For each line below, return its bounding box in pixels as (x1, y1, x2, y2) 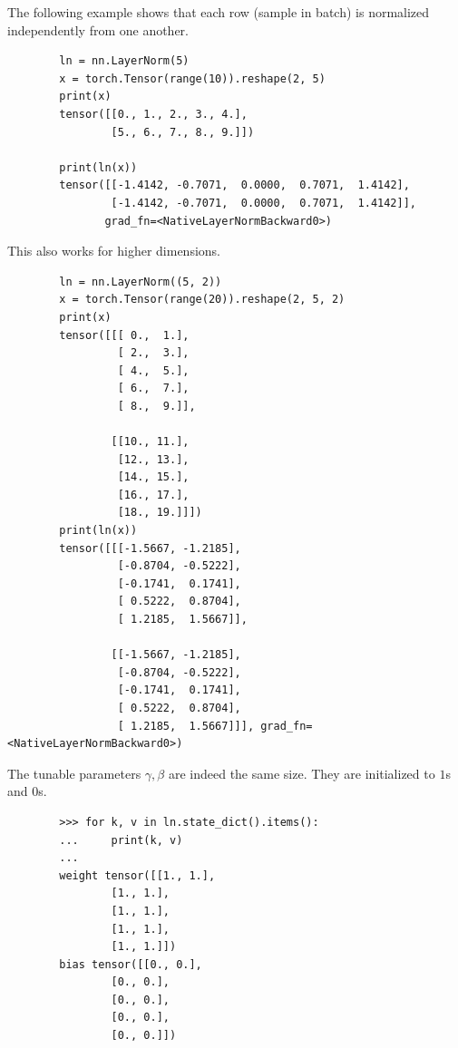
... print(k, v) (59, 833, 183, 847)
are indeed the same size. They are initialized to (168, 763, 435, 782)
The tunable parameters (7, 763, 141, 782)
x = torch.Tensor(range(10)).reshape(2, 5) (59, 72, 326, 85)
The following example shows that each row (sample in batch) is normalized (7, 3, 430, 21)
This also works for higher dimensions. (7, 241, 221, 260)
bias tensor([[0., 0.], (59, 957, 202, 971)
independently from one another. (7, 20, 190, 39)
